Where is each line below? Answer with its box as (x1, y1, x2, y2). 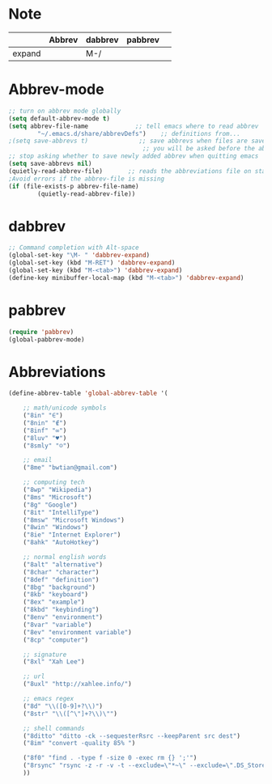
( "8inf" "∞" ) (23, 426, 67, 434)
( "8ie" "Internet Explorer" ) (23, 531, 121, 539)
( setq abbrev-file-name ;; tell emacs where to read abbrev (8, 122, 259, 130)
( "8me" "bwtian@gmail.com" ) (23, 464, 117, 472)
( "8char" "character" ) (23, 568, 100, 576)
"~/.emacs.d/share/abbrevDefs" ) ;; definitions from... (37, 129, 241, 138)
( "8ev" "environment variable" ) (23, 628, 132, 636)
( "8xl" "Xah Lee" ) (23, 658, 85, 666)
